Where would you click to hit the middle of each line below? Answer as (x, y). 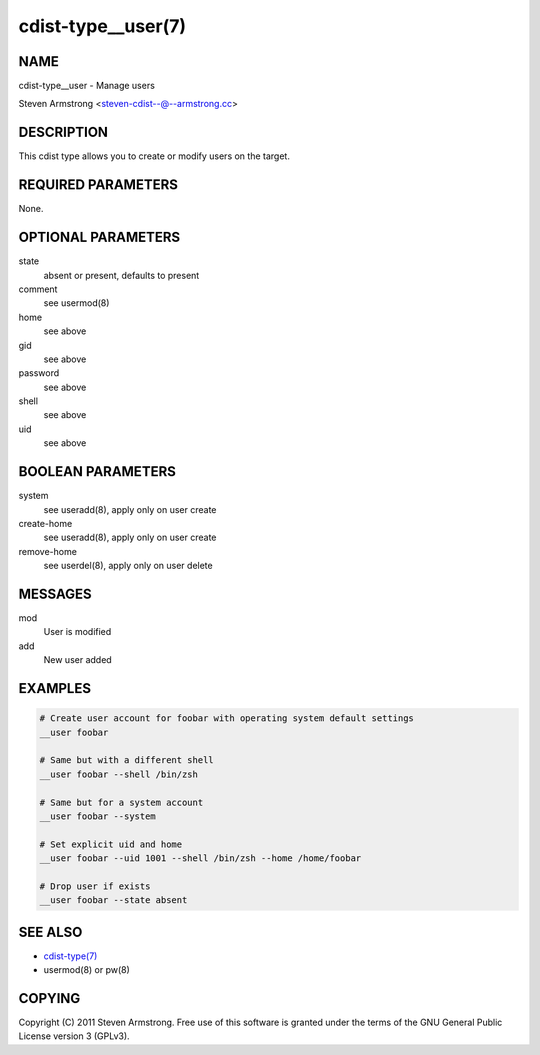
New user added (77, 660)
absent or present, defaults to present (121, 275)
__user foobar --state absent (113, 900)
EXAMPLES (55, 688)
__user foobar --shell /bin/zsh (119, 774)
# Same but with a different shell (126, 760)
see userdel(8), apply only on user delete (128, 566)
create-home (45, 523)
